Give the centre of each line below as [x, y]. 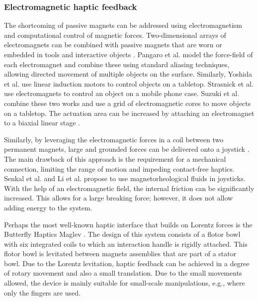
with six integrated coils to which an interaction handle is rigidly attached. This [126, 244]
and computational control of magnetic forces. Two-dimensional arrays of [115, 35]
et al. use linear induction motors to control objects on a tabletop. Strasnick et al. [129, 83]
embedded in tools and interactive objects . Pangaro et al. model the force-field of [129, 54]
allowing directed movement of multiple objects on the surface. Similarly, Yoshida [128, 74]
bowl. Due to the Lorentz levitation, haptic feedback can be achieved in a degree [127, 263]
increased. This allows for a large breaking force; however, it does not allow [119, 198]
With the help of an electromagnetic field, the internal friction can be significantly [129, 188]
